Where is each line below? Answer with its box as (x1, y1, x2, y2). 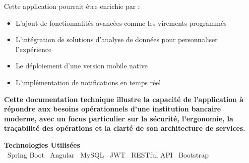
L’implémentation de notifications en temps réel (15, 77, 161, 87)
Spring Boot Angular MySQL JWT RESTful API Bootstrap (7, 149, 209, 160)
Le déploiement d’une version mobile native (15, 60, 148, 71)
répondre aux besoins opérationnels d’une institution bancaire (4, 104, 221, 114)
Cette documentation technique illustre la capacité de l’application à (4, 94, 244, 104)
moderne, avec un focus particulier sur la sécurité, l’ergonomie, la (4, 113, 234, 123)
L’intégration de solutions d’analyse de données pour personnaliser (15, 34, 218, 45)
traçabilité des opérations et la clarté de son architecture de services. (4, 123, 246, 133)
